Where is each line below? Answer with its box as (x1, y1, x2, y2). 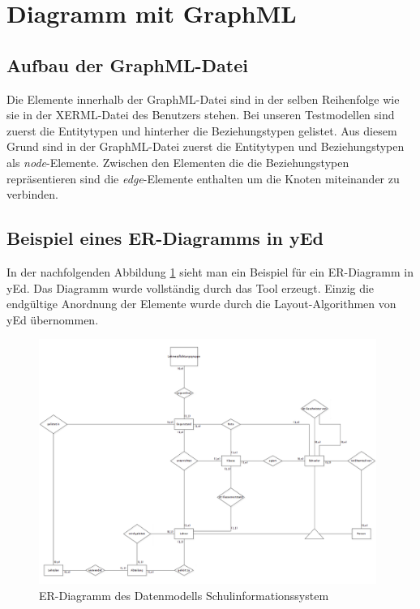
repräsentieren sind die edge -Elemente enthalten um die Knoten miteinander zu (6, 169, 400, 187)
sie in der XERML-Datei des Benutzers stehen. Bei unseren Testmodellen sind (6, 106, 395, 123)
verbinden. (6, 186, 58, 203)
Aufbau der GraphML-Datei (6, 52, 248, 77)
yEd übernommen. (6, 311, 99, 328)
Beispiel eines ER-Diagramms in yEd (6, 225, 324, 251)
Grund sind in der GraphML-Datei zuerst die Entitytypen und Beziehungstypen (6, 138, 405, 155)
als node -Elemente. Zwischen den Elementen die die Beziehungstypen (6, 153, 349, 170)
